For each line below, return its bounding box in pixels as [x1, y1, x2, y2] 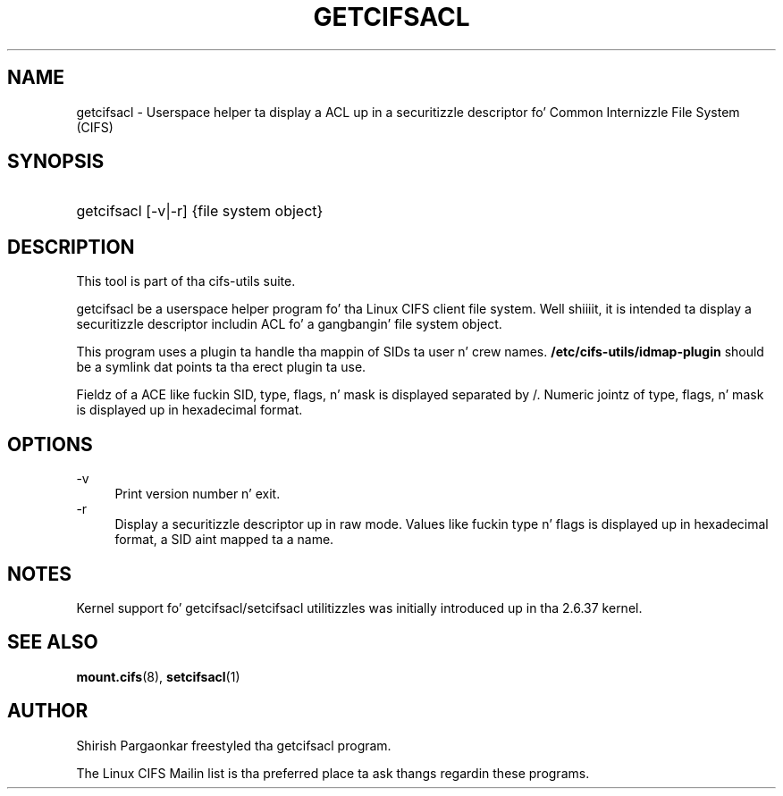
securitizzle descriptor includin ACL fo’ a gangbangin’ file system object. [76, 316, 502, 332]
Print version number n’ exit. [114, 486, 281, 502]
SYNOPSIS [7, 150, 105, 173]
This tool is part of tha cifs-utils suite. [76, 273, 296, 289]
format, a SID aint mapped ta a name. [114, 532, 334, 548]
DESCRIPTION [7, 235, 135, 258]
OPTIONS [7, 432, 93, 456]
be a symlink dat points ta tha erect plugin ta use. [76, 359, 366, 375]
